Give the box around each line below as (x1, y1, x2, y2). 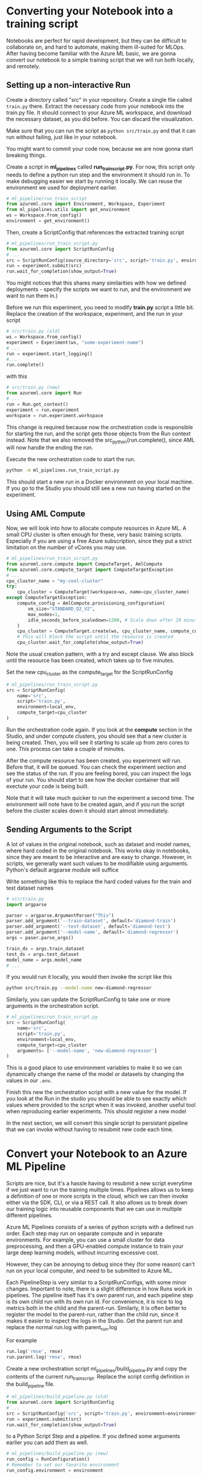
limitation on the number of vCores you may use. (6, 544, 127, 551)
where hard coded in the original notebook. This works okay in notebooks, (6, 847, 191, 854)
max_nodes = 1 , (28, 611, 61, 617)
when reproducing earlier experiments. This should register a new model (6, 1108, 186, 1115)
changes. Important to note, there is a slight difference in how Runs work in (6, 1285, 192, 1292)
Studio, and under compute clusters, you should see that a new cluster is (6, 732, 188, 740)
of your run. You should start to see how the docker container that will (6, 776, 179, 783)
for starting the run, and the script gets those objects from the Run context (6, 430, 191, 437)
